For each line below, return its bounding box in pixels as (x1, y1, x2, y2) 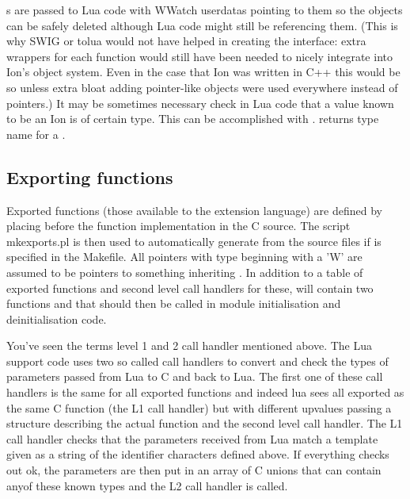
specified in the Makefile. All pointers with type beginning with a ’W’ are (6, 248, 363, 265)
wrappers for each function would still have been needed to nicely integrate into (6, 48, 393, 64)
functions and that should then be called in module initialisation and (6, 295, 341, 312)
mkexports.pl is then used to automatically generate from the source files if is (6, 232, 382, 249)
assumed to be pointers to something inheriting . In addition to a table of (6, 263, 363, 280)
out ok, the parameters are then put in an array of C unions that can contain (6, 462, 382, 478)
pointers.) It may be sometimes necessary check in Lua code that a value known (6, 94, 394, 111)
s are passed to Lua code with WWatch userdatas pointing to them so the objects (6, 2, 403, 17)
